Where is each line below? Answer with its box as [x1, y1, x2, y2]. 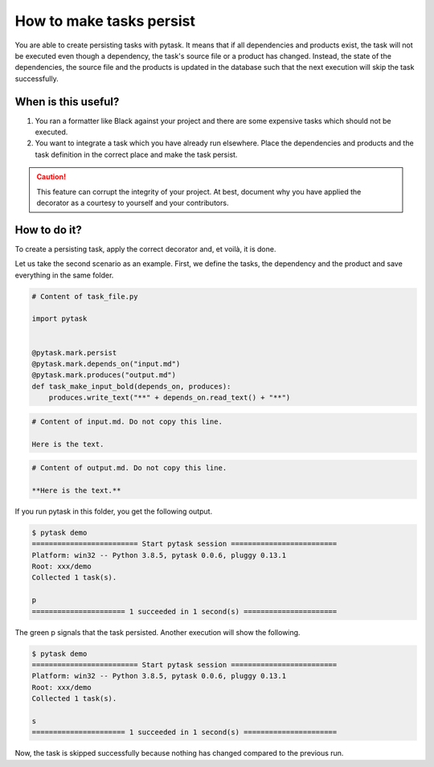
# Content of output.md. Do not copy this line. [31, 463, 227, 473]
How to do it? [14, 223, 82, 236]
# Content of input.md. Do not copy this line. [31, 416, 223, 426]
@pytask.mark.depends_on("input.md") [31, 359, 181, 368]
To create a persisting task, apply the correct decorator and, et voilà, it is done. [14, 244, 276, 253]
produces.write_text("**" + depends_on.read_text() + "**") [48, 393, 291, 402]
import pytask [31, 314, 88, 323]
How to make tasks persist [14, 12, 196, 30]
